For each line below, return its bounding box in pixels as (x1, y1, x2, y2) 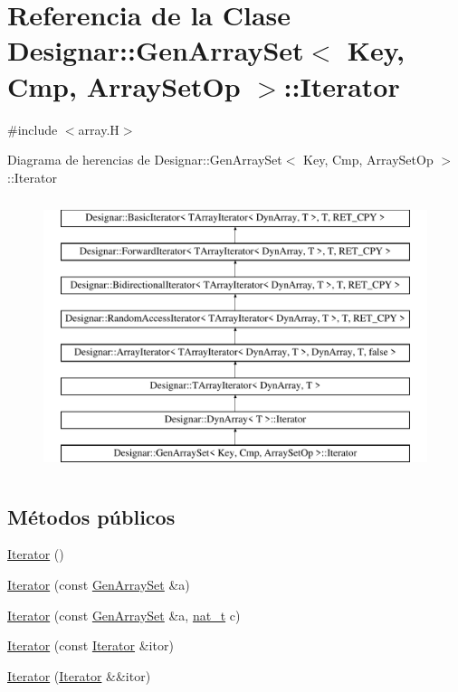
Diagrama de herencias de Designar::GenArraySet (7, 150, 282, 169)
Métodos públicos (7, 502, 176, 530)
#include (7, 119, 58, 138)
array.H (78, 119, 119, 138)
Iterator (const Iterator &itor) (7, 636, 174, 655)
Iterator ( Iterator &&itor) (7, 666, 151, 685)
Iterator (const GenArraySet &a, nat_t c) (7, 605, 241, 624)
